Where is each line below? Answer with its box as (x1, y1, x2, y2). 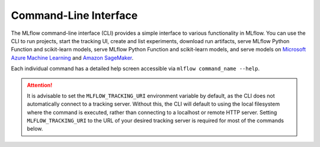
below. (27, 125, 43, 132)
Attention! (27, 81, 53, 89)
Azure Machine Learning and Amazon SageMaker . (11, 54, 134, 61)
